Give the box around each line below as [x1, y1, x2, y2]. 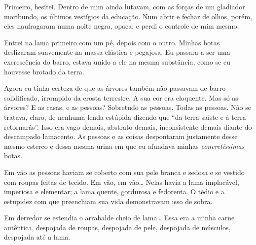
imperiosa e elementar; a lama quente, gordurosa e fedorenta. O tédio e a [4, 186, 224, 197]
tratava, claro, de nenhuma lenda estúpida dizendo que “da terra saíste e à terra [4, 111, 246, 122]
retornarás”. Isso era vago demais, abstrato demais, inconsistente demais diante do [4, 121, 252, 132]
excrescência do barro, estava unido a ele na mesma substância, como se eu [4, 56, 230, 67]
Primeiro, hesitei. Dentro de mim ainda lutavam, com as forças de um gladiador [4, 1, 245, 11]
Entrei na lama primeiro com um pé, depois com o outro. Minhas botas [4, 37, 220, 47]
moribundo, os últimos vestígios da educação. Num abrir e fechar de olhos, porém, [4, 11, 253, 21]
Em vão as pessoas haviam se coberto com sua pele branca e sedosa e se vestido [4, 167, 245, 177]
